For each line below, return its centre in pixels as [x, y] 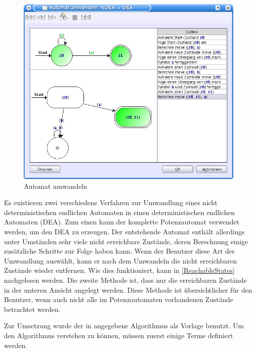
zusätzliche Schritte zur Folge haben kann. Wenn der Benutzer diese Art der [120, 251]
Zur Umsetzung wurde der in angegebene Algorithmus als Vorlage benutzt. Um [124, 326]
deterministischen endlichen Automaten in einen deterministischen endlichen [120, 212]
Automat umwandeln [56, 186]
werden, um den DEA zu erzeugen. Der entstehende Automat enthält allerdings [124, 232]
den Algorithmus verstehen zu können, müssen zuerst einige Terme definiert [119, 335]
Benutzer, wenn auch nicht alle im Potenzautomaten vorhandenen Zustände [119, 299]
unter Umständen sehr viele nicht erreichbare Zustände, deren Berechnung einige [126, 241]
